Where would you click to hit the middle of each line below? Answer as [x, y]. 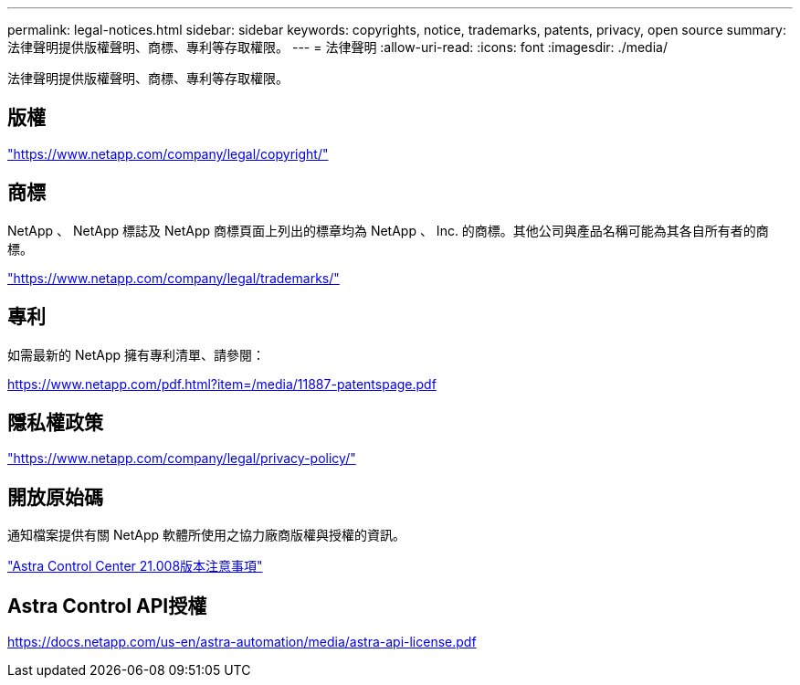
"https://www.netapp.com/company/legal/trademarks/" [174, 278]
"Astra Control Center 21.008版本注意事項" [135, 566]
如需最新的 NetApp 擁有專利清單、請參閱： [136, 354]
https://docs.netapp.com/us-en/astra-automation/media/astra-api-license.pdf [242, 642]
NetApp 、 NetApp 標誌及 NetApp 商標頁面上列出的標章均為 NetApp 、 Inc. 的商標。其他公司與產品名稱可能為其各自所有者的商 [388, 230]
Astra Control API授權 [107, 606]
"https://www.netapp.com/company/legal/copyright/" [168, 153]
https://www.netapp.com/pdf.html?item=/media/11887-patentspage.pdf [222, 384]
